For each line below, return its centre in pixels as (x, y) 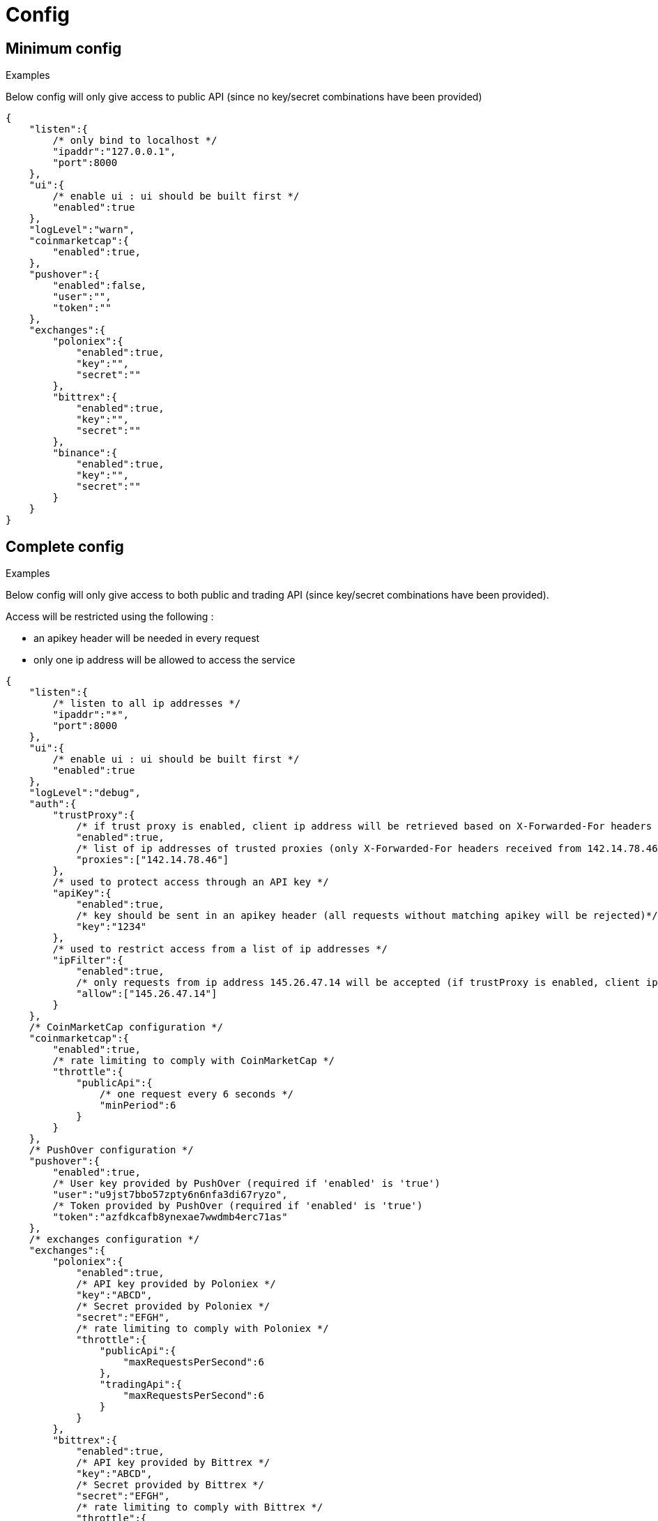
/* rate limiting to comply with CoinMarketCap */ (194, 1061)
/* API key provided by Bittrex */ (173, 1463)
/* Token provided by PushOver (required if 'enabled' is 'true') (238, 1206)
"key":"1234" (112, 927)
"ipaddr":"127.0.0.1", (114, 152)
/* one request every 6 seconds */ (197, 1094)
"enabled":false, (100, 286)
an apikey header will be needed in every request (147, 638)
